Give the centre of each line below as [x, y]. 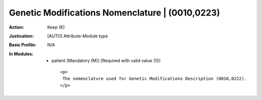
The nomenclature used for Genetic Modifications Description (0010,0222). [155, 78]
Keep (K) [56, 27]
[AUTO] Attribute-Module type [78, 36]
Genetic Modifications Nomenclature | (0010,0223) [115, 13]
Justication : [21, 36]
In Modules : [21, 54]
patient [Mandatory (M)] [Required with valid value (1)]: [106, 61]
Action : [16, 27]
